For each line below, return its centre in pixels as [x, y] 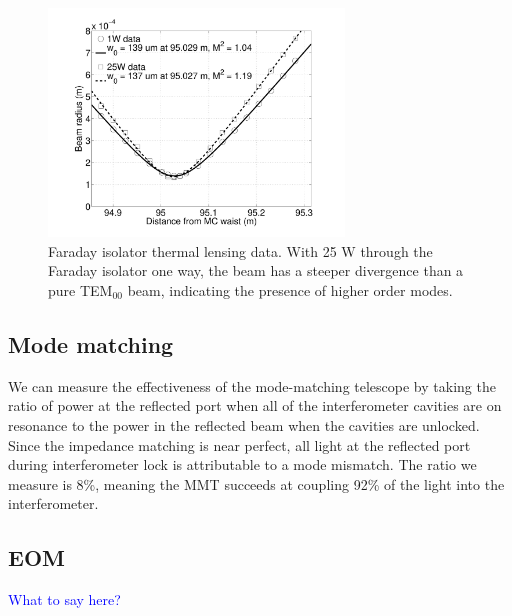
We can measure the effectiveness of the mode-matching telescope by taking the [252, 385]
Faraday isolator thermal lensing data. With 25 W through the [240, 250]
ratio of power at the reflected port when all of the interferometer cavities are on [255, 405]
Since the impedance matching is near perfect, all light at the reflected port [239, 444]
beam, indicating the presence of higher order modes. [290, 290]
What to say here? [64, 599]
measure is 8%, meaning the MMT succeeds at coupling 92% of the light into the [256, 483]
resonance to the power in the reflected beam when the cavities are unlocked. [244, 425]
